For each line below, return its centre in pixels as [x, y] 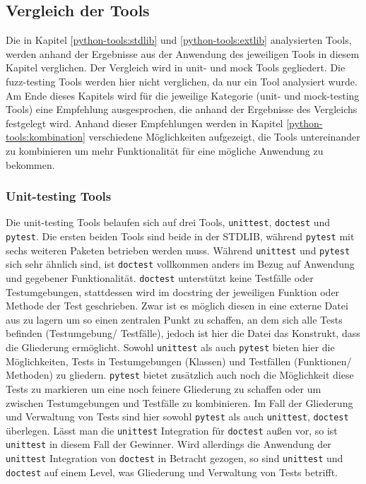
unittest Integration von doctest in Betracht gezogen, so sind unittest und [175, 458]
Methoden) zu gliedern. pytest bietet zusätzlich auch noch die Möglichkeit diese [180, 375]
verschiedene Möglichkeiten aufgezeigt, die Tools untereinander [224, 137]
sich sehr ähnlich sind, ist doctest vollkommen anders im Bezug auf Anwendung [180, 264]
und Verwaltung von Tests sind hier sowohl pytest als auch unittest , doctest [177, 417]
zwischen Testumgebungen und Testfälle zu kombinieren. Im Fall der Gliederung [179, 402]
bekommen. [30, 164]
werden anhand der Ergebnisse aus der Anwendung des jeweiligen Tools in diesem [183, 53]
